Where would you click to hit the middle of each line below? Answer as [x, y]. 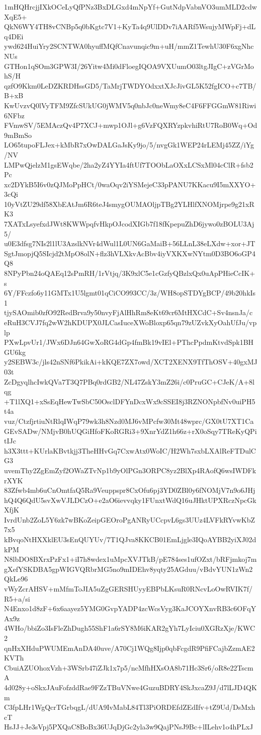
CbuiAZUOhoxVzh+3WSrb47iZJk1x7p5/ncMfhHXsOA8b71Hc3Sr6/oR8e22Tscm [129, 667]
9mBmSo [18, 135]
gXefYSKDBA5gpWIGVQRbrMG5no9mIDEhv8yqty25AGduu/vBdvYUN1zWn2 [128, 569]
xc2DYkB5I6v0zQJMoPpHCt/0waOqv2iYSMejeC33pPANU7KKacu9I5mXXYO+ [130, 184]
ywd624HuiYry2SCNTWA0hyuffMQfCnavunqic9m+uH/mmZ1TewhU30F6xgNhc [129, 46]
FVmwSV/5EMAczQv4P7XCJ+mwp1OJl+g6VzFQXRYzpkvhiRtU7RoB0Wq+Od [131, 125]
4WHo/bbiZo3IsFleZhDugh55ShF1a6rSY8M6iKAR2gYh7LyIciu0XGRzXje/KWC [130, 628]
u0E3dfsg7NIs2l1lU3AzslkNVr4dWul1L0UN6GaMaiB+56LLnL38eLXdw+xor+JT [130, 243]
